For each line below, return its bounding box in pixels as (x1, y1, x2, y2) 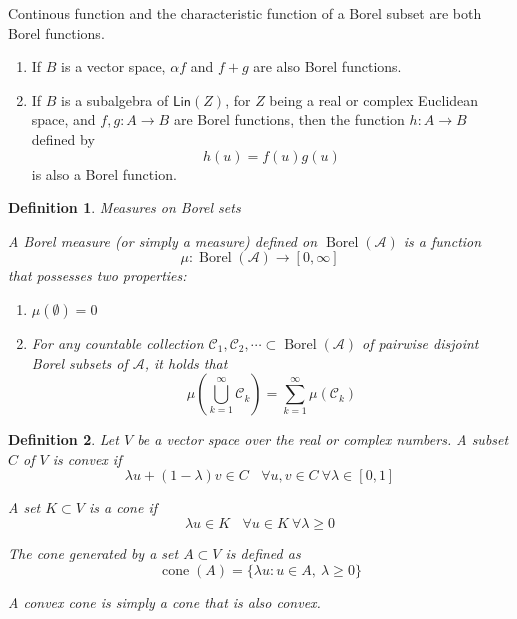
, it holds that (144, 352, 228, 373)
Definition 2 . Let (8, 429, 119, 450)
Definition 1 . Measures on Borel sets (8, 197, 241, 218)
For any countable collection (31, 332, 204, 353)
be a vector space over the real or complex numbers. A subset (137, 429, 509, 450)
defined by (31, 128, 95, 149)
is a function (403, 230, 482, 251)
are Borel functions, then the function (173, 109, 405, 130)
